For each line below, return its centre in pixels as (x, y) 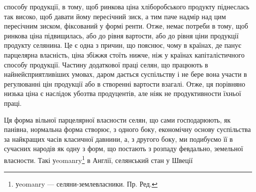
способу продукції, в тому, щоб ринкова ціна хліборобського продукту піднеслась (127, 6)
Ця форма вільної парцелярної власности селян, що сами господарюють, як (117, 119)
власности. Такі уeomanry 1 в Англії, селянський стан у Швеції (98, 159)
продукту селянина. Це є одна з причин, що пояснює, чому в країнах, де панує (123, 45)
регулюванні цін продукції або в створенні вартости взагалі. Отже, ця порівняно (125, 83)
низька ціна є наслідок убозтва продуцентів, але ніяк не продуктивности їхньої (123, 93)
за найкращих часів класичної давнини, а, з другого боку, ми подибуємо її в (118, 139)
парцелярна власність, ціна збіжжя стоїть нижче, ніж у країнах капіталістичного (124, 54)
